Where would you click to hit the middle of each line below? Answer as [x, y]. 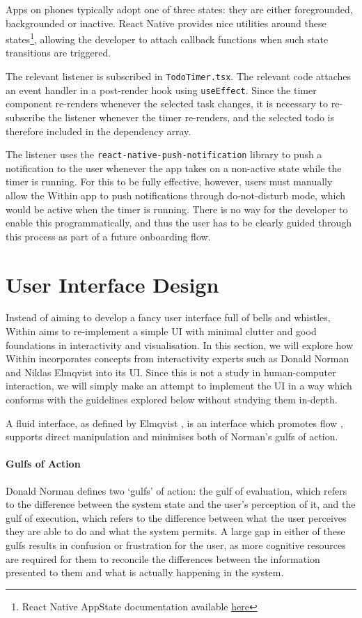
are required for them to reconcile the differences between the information [163, 558]
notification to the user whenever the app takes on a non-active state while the [174, 168]
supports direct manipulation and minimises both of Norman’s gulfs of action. [172, 437]
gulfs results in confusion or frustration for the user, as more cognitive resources [176, 544]
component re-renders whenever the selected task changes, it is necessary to [167, 103]
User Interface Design [112, 284]
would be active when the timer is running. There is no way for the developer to [177, 209]
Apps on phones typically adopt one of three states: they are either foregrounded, [179, 9]
